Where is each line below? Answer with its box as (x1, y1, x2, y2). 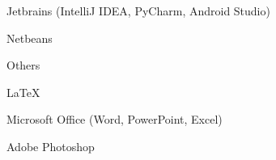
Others (6, 57, 40, 74)
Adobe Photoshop (6, 137, 95, 154)
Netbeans (6, 29, 53, 46)
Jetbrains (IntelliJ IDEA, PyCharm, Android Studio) (6, 2, 270, 19)
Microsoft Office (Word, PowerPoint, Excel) (6, 111, 223, 128)
